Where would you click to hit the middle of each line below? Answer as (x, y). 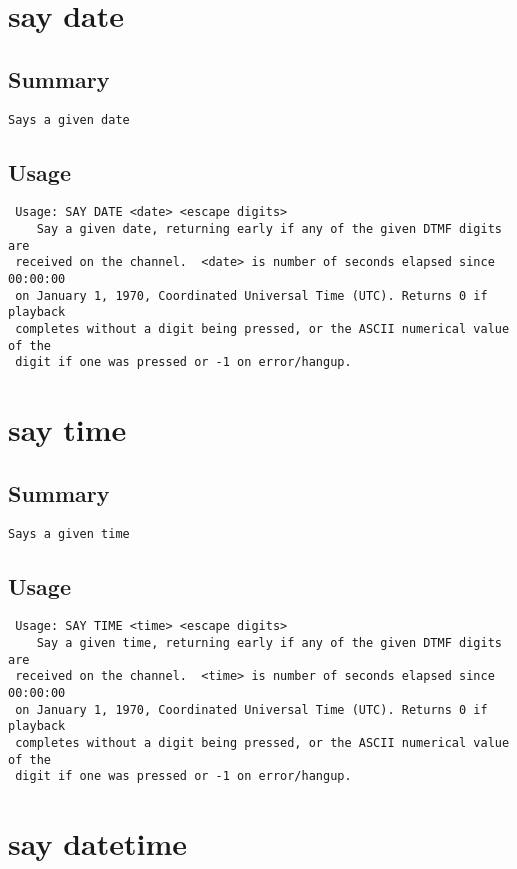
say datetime (98, 843)
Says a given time (69, 533)
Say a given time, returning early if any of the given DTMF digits (269, 643)
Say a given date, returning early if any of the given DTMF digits (269, 229)
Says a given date (69, 119)
